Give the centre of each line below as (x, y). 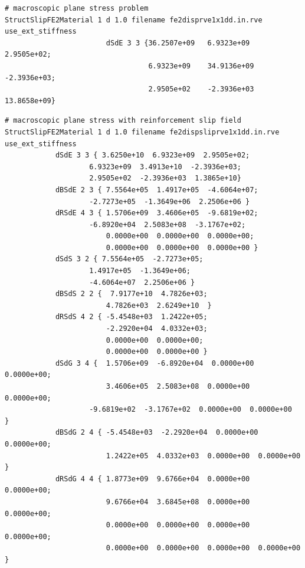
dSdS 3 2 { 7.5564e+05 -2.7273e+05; (129, 259)
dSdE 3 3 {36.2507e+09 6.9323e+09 (178, 43)
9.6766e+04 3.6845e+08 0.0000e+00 (178, 502)
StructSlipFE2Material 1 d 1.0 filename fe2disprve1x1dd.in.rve (134, 20)
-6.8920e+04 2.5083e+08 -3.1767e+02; (168, 224)
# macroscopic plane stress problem (77, 8)
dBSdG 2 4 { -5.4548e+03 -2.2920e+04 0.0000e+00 (157, 433)
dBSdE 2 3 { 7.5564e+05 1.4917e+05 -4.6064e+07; (157, 190)
